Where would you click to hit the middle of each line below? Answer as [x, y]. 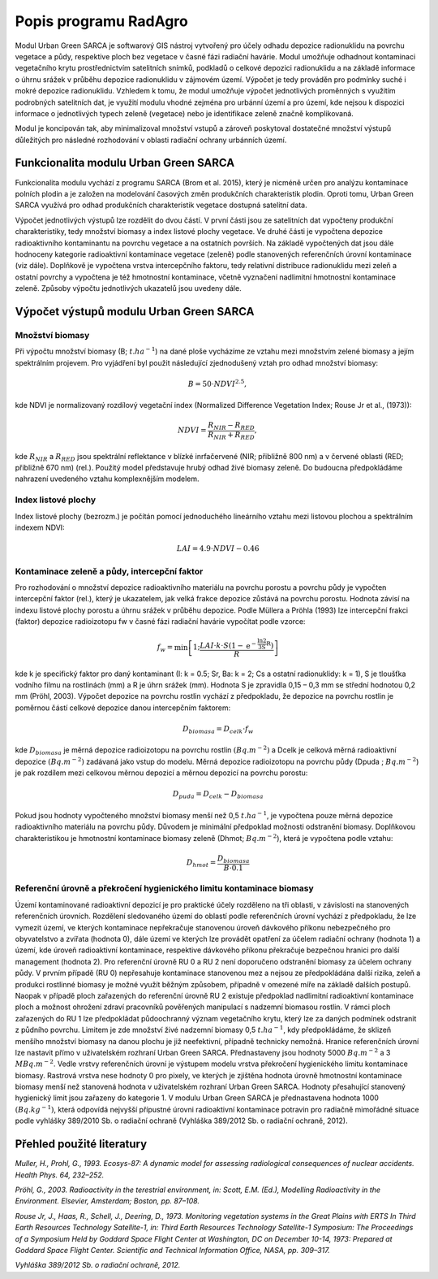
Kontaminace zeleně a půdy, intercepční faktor [109, 571]
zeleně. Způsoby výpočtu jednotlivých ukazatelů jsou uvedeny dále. [129, 288]
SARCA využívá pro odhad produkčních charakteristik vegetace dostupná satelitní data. [161, 205]
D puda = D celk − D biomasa [218, 795]
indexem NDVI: [40, 527]
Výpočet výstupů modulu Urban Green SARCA [135, 312]
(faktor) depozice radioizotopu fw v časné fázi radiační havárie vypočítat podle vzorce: [160, 622]
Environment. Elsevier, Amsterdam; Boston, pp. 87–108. [107, 1201]
